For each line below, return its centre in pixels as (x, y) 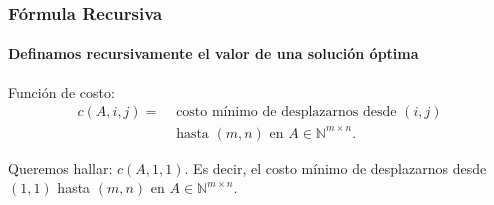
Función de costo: (61, 91)
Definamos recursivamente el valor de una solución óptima (213, 53)
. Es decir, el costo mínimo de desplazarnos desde (335, 167)
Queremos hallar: (60, 167)
